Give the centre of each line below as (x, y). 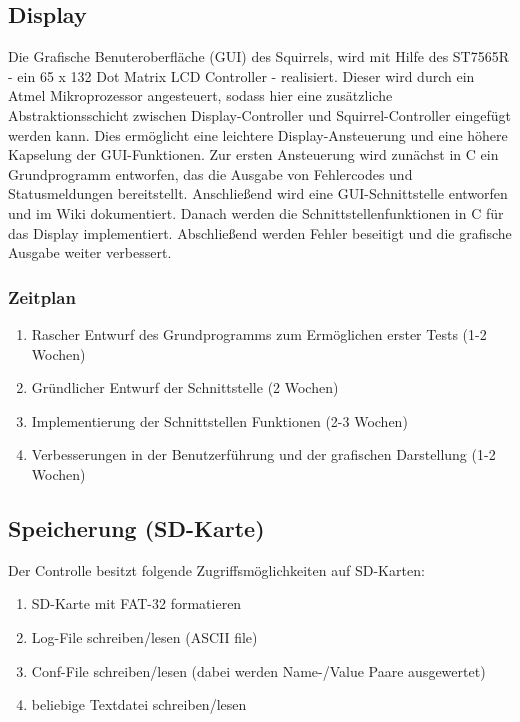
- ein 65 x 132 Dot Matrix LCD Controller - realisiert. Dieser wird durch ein (241, 75)
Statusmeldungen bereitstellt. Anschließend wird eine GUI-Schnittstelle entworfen (258, 193)
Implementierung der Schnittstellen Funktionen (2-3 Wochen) (219, 420)
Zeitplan (42, 296)
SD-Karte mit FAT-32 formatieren (136, 603)
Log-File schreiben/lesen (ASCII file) (144, 636)
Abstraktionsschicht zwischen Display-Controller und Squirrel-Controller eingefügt (259, 114)
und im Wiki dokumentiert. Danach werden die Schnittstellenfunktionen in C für (256, 212)
